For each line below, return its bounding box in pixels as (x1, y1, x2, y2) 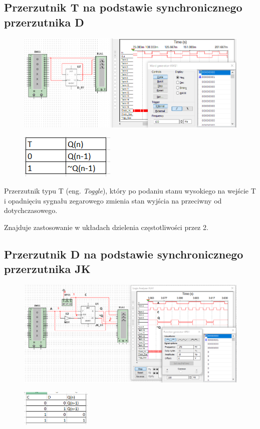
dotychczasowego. (4, 205, 58, 215)
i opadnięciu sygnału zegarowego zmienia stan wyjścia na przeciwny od (4, 195, 222, 205)
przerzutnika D (4, 14, 84, 29)
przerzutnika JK (4, 261, 91, 276)
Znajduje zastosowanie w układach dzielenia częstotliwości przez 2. (4, 221, 208, 232)
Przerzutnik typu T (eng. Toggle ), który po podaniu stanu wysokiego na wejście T (4, 185, 256, 196)
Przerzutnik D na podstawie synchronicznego (4, 246, 243, 261)
